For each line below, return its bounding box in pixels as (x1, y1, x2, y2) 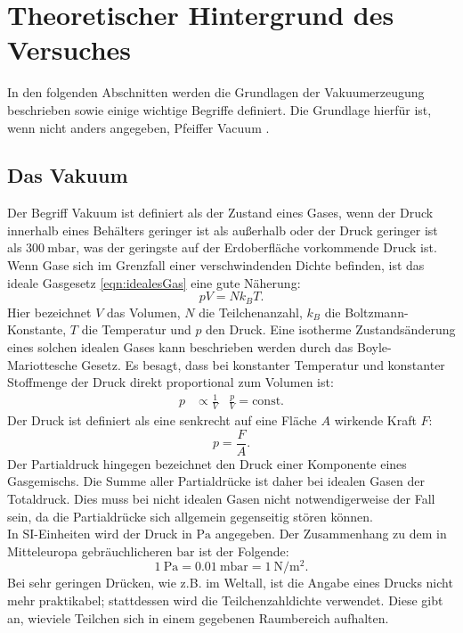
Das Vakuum (7, 161, 128, 189)
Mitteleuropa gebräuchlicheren (7, 541, 173, 560)
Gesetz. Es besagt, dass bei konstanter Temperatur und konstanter (81, 355, 445, 374)
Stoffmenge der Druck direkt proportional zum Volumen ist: (7, 373, 334, 391)
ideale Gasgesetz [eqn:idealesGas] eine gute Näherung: (7, 273, 301, 292)
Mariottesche (7, 355, 77, 374)
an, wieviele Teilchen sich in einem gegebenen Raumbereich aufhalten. (7, 608, 389, 627)
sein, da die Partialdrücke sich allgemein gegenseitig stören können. (7, 506, 373, 525)
